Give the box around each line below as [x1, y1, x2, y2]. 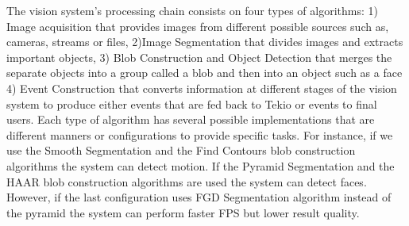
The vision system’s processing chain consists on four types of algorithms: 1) [6, 2, 378, 18]
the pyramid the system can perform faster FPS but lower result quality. [6, 204, 360, 220]
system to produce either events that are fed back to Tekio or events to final [6, 95, 377, 112]
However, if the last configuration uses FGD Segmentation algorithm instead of [6, 189, 392, 205]
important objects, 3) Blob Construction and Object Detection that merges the [6, 48, 392, 65]
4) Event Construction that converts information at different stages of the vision [6, 79, 397, 96]
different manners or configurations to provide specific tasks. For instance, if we [6, 126, 393, 143]
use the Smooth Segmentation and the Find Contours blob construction [6, 142, 356, 159]
